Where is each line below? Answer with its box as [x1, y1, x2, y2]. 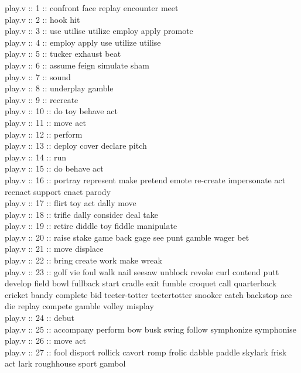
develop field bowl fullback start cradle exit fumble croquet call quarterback [5, 277, 277, 289]
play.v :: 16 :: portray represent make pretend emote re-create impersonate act [5, 173, 286, 186]
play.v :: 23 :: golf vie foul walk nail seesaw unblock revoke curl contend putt [5, 265, 279, 278]
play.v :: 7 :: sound [5, 70, 71, 83]
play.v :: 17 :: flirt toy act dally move [5, 197, 136, 209]
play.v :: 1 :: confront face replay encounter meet [5, 2, 179, 13]
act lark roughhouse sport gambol [5, 357, 126, 369]
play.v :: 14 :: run [5, 150, 67, 163]
